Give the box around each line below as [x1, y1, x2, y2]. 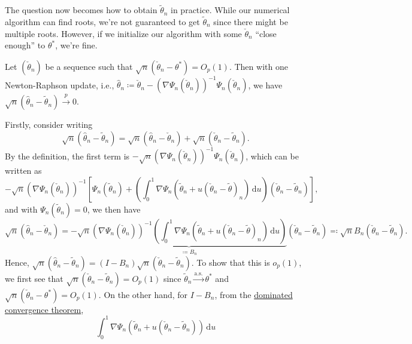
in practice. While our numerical [171, 4, 290, 16]
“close [255, 27, 277, 39]
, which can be [246, 149, 299, 162]
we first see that [5, 272, 63, 284]
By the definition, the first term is [5, 149, 130, 162]
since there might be [213, 16, 288, 28]
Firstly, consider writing [5, 118, 93, 131]
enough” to [5, 39, 46, 51]
